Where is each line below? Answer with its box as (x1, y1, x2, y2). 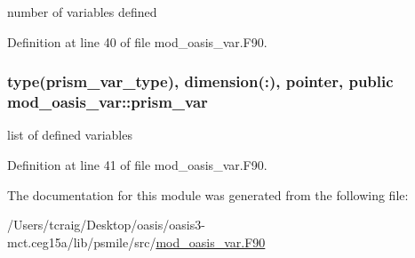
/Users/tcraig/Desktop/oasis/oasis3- (7, 215, 205, 234)
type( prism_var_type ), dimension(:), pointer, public (7, 70, 394, 93)
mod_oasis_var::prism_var (7, 91, 208, 113)
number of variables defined (7, 3, 157, 20)
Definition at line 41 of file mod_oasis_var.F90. (7, 155, 267, 173)
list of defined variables (7, 125, 132, 144)
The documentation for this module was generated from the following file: (7, 185, 409, 204)
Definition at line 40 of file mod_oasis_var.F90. (7, 32, 267, 51)
